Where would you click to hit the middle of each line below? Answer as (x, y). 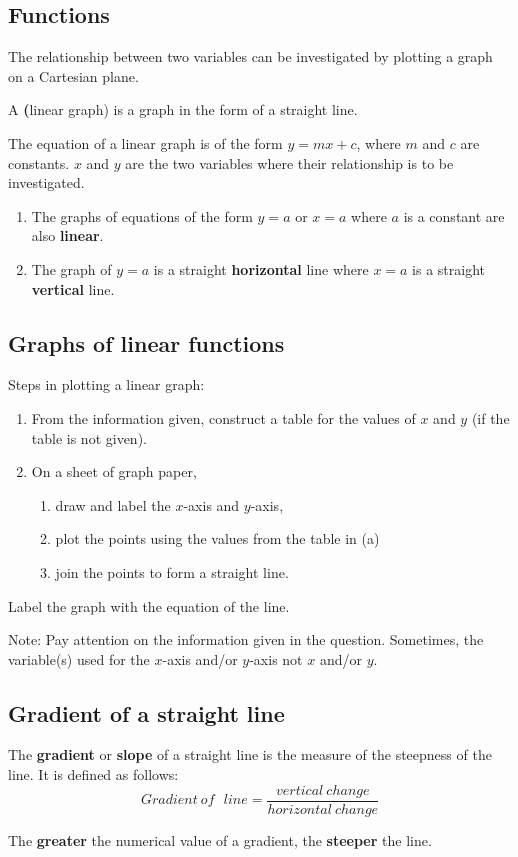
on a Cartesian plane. (73, 75)
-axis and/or (200, 658)
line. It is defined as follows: (93, 774)
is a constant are (454, 215)
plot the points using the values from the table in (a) (217, 538)
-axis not (276, 658)
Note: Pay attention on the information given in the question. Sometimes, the (246, 639)
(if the (490, 417)
